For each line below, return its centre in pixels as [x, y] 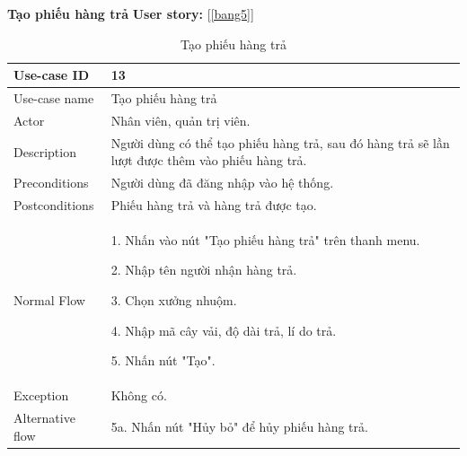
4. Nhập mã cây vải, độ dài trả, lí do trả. [224, 330]
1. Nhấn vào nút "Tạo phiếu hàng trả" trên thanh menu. [265, 239]
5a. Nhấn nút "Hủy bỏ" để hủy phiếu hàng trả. [239, 426]
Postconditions [54, 205]
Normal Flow [49, 300]
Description [45, 151]
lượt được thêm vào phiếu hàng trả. [209, 160]
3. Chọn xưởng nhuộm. [174, 300]
